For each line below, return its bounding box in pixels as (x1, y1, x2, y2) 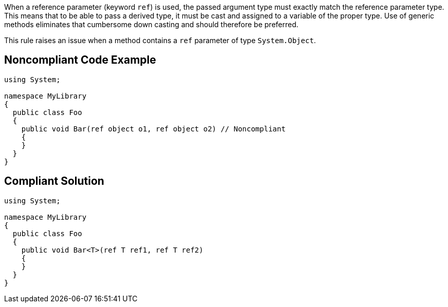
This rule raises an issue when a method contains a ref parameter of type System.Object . (4, 36, 316, 45)
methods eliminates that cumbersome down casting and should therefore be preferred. (4, 20, 298, 29)
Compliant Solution (4, 175, 104, 188)
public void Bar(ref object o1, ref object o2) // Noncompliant (21, 124, 286, 133)
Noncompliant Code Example (4, 53, 156, 67)
